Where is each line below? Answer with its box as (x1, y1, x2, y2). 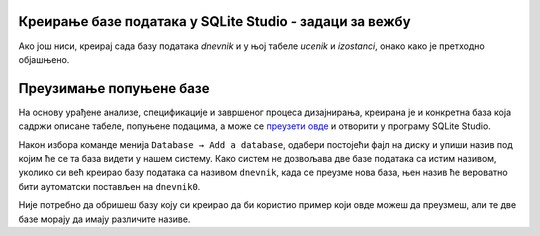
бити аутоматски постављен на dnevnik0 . (18, 180, 201, 192)
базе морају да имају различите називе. (18, 213, 191, 225)
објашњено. (18, 53, 70, 65)
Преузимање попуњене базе (18, 80, 210, 97)
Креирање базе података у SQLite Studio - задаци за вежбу (18, 13, 411, 30)
